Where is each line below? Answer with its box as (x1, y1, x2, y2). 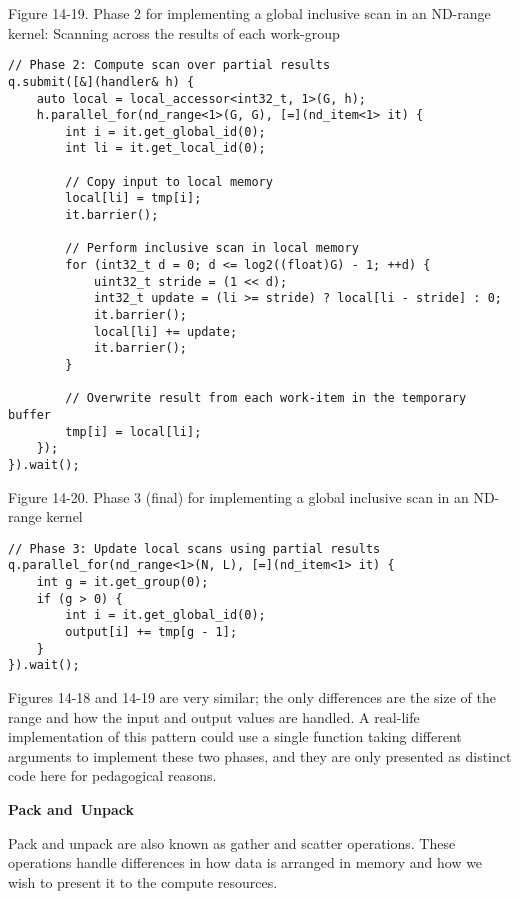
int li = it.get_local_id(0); (65, 141, 266, 156)
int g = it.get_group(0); (36, 575, 209, 590)
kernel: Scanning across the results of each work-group (8, 22, 340, 43)
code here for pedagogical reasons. (8, 765, 217, 786)
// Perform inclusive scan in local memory (65, 241, 359, 256)
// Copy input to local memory (65, 174, 273, 189)
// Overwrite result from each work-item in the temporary (65, 391, 467, 406)
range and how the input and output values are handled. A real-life (8, 706, 420, 727)
